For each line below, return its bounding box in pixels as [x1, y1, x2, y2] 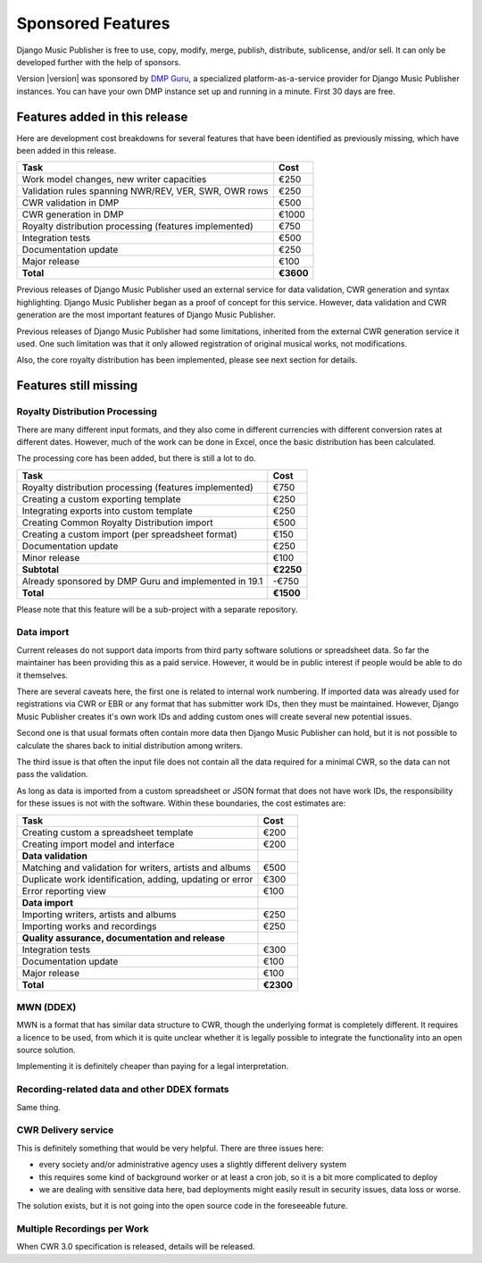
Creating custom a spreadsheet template [21, 826, 194, 839]
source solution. [16, 1045, 76, 1056]
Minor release [21, 551, 80, 564]
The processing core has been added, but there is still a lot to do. [16, 453, 256, 464]
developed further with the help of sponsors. [16, 56, 181, 67]
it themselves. [16, 670, 69, 681]
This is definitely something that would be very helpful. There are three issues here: [16, 1142, 325, 1153]
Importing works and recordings [21, 920, 157, 933]
